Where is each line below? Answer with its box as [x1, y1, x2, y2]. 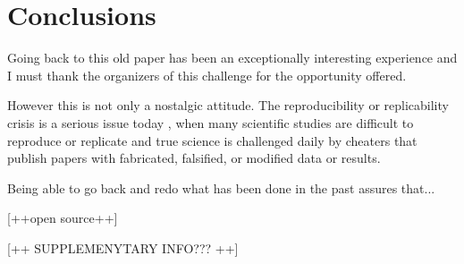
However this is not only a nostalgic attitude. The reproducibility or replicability [7, 96, 449, 115]
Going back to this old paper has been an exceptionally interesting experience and [7, 48, 458, 67]
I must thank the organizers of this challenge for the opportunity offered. [7, 65, 407, 84]
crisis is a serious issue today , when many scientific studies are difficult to [7, 113, 414, 132]
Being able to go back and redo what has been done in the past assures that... [7, 178, 435, 197]
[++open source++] [7, 209, 118, 227]
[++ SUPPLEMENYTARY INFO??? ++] [7, 238, 239, 257]
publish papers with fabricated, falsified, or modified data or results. [7, 149, 381, 167]
